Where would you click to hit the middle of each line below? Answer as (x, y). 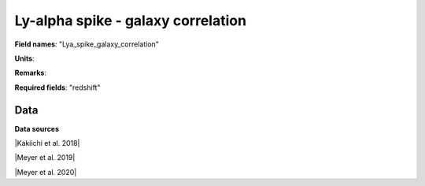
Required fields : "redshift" (57, 87)
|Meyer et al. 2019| (45, 158)
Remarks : (31, 73)
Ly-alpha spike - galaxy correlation (131, 20)
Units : (24, 58)
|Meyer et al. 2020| (46, 172)
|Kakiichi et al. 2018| (47, 143)
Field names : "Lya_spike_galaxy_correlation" (87, 44)
